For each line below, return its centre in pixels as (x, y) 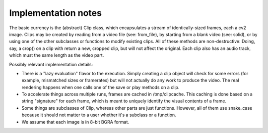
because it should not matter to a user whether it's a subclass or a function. (99, 115)
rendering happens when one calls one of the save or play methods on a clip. (100, 87)
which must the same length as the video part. (57, 55)
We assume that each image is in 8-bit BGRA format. (75, 122)
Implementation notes (55, 13)
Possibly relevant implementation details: (51, 64)
